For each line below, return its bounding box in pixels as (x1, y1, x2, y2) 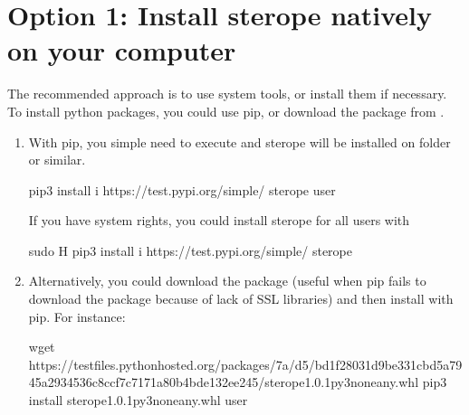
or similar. (28, 150, 86, 169)
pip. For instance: (28, 307, 126, 325)
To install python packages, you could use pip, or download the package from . (7, 101, 445, 120)
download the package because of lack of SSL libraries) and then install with (28, 289, 454, 308)
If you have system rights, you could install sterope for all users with (28, 211, 410, 230)
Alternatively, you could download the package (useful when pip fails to (28, 271, 426, 290)
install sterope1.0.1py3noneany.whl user (28, 391, 248, 410)
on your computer (7, 32, 236, 69)
